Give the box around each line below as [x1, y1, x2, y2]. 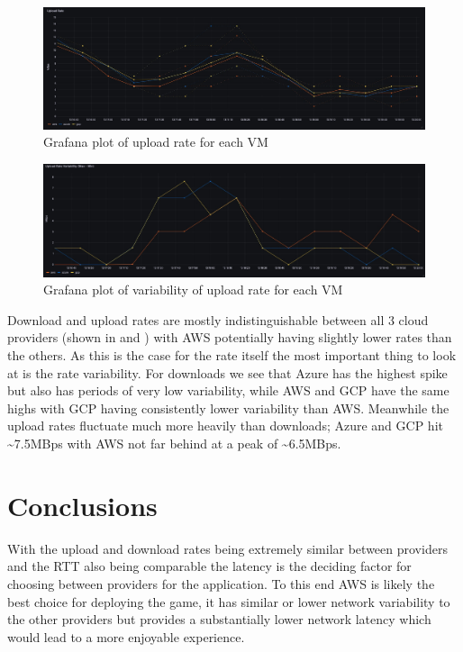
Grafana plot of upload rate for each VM [43, 132, 268, 151]
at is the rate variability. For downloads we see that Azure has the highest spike [7, 363, 448, 382]
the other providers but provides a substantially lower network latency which [7, 610, 431, 629]
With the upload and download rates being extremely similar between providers [7, 539, 448, 557]
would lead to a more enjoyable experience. [7, 627, 245, 646]
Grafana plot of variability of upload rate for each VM [43, 280, 343, 299]
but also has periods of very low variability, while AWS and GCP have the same [7, 381, 449, 400]
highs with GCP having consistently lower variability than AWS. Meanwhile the [7, 398, 449, 417]
